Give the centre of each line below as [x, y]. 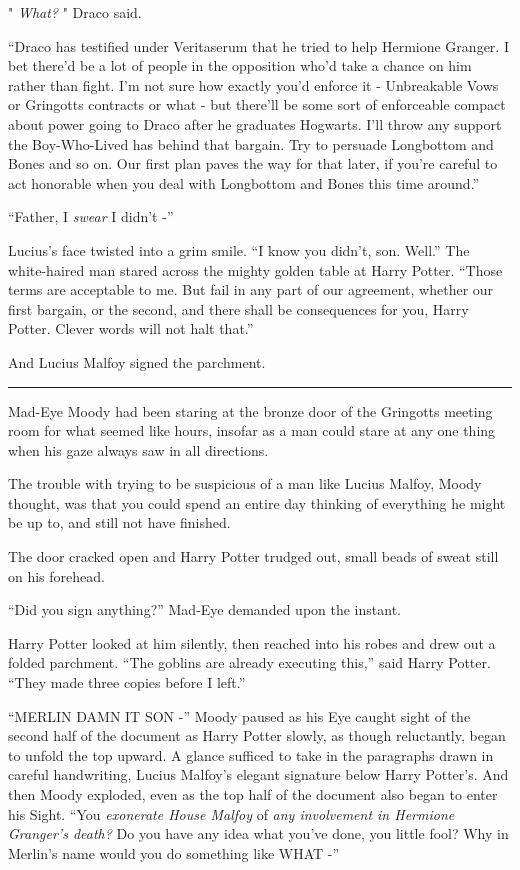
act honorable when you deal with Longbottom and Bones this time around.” [244, 182]
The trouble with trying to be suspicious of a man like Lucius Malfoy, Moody [245, 483]
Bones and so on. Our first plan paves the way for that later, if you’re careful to [253, 163]
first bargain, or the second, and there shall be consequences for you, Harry [238, 308]
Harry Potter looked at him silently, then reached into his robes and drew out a [252, 642]
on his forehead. [56, 575]
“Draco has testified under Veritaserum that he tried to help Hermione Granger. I [258, 45]
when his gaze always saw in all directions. [138, 449]
